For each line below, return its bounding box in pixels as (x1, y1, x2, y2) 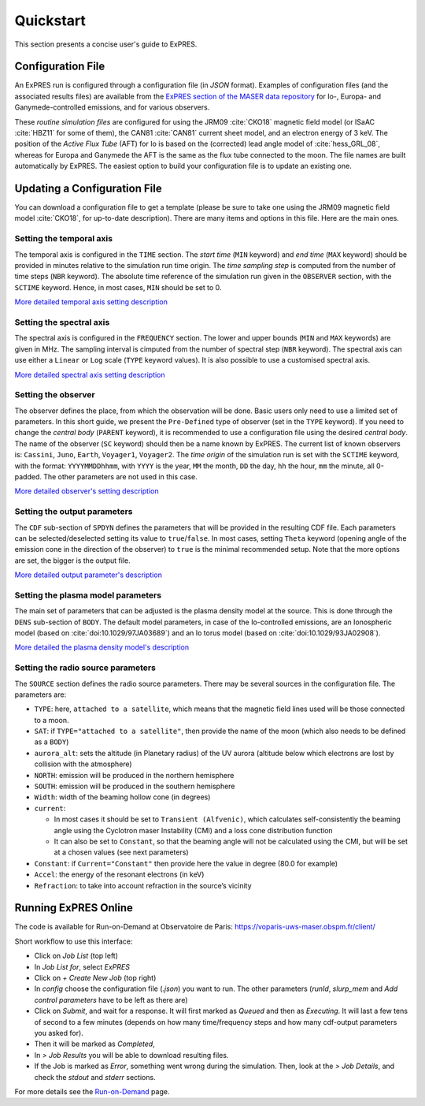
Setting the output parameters (14, 506, 133, 517)
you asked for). (34, 1028, 84, 1037)
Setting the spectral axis (14, 316, 110, 327)
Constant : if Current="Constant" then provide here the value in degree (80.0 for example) (34, 858, 338, 868)
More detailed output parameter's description (14, 570, 163, 579)
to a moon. (34, 715, 69, 724)
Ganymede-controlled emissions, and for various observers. (14, 102, 210, 112)
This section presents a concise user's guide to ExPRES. (14, 39, 198, 49)
